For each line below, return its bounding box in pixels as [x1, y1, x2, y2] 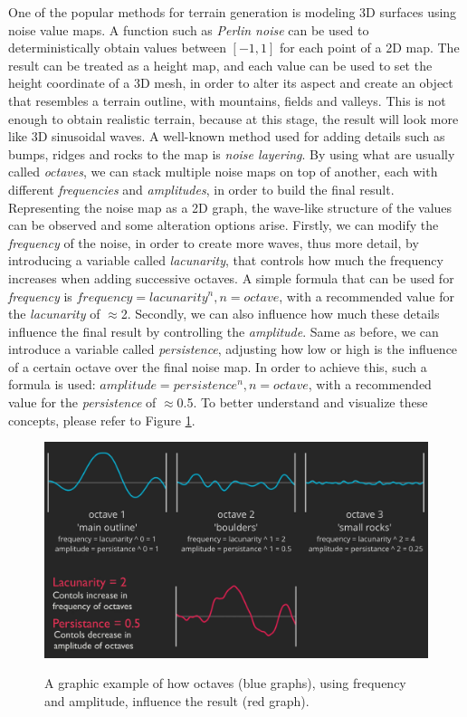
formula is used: [8, 375, 96, 394]
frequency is [8, 286, 72, 305]
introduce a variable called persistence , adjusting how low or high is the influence [8, 339, 458, 358]
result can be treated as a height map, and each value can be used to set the [8, 55, 433, 74]
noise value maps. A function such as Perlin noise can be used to [8, 20, 369, 39]
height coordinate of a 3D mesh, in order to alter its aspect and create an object [8, 73, 453, 92]
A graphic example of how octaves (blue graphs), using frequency [44, 674, 406, 693]
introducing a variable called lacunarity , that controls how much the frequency [8, 251, 443, 270]
